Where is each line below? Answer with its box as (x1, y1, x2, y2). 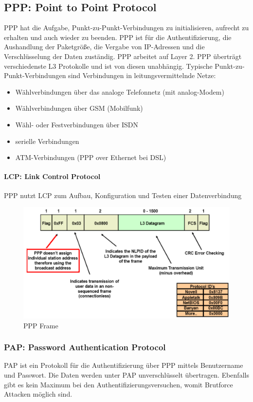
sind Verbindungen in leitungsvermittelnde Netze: (68, 70, 216, 80)
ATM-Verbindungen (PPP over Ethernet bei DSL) (15, 152, 166, 162)
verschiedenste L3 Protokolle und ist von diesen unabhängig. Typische (4, 60, 213, 71)
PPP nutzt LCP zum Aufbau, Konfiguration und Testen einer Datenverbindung (4, 190, 242, 200)
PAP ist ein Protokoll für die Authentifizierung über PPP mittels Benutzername (4, 360, 243, 370)
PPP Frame (23, 320, 58, 330)
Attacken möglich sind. (4, 389, 72, 399)
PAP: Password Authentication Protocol (4, 341, 166, 353)
